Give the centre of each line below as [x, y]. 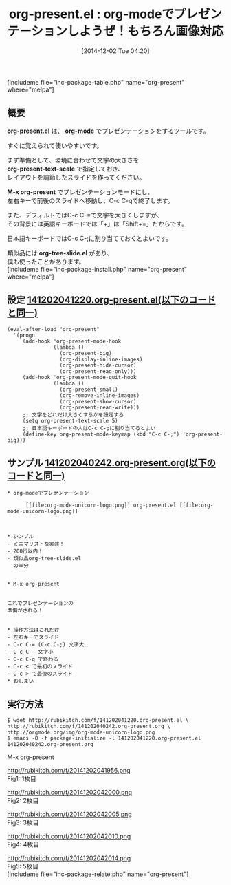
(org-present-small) [89, 390]
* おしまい [21, 681]
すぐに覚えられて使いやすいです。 [55, 145]
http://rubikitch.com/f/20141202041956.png [69, 771]
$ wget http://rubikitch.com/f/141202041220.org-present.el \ [98, 721]
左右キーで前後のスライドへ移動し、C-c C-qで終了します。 [90, 200]
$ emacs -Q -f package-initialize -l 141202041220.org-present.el [104, 738]
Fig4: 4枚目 [23, 844]
